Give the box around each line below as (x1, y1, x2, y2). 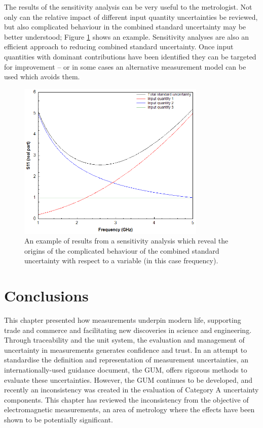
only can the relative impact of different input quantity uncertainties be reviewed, (4, 11, 258, 22)
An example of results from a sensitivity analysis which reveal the (24, 235, 229, 246)
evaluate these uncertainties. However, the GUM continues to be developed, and (4, 374, 252, 385)
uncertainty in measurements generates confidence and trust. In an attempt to (4, 344, 247, 355)
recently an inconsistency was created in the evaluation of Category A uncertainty (4, 384, 259, 395)
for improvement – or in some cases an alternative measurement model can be (4, 61, 246, 72)
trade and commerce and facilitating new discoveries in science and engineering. (4, 324, 252, 335)
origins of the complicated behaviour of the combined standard (24, 245, 219, 256)
